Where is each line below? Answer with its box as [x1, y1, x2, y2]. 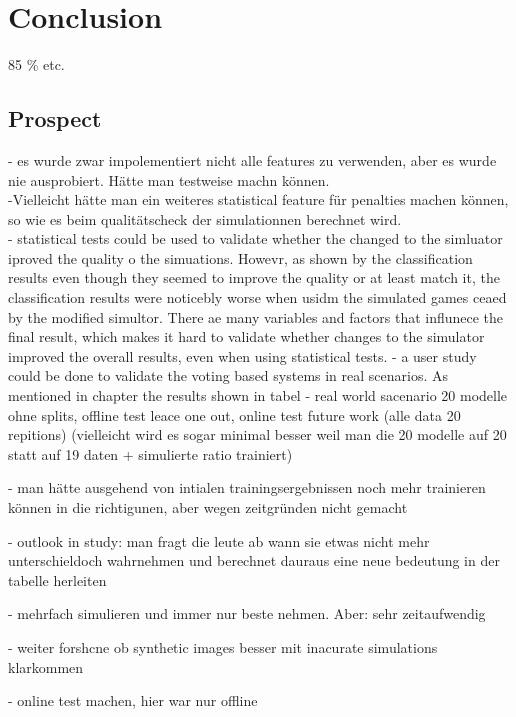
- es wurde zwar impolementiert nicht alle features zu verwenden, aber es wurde [8, 149, 497, 170]
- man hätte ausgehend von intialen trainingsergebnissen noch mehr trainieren [8, 477, 486, 498]
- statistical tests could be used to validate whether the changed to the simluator [8, 228, 503, 249]
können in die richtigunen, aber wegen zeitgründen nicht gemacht [8, 497, 408, 518]
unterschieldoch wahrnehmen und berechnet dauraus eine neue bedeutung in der [8, 550, 500, 571]
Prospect [8, 103, 102, 134]
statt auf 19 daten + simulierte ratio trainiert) [8, 443, 293, 464]
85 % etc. [8, 54, 65, 75]
